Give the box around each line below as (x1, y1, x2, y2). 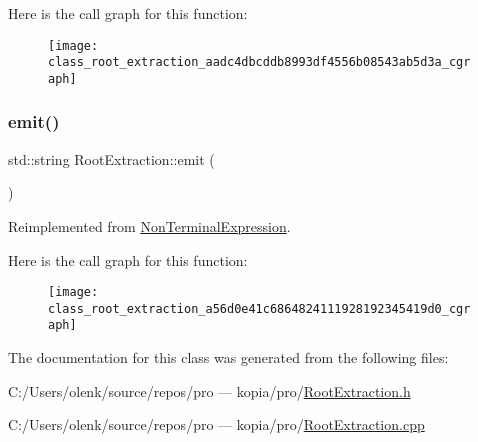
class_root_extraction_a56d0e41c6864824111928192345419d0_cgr (48, 301, 471, 316)
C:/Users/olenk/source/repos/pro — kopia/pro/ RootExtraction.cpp (8, 414, 425, 435)
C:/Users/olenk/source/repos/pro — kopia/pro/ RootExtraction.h (8, 380, 411, 401)
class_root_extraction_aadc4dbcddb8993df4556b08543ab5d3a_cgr (48, 55, 471, 70)
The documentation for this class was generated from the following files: (8, 347, 449, 368)
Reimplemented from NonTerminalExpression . (8, 215, 291, 236)
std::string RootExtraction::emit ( (8, 148, 215, 169)
